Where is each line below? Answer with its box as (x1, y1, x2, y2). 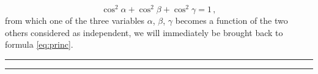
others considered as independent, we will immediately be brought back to (5, 26, 283, 39)
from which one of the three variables (5, 14, 145, 27)
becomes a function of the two (175, 14, 288, 27)
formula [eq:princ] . (5, 38, 73, 51)
